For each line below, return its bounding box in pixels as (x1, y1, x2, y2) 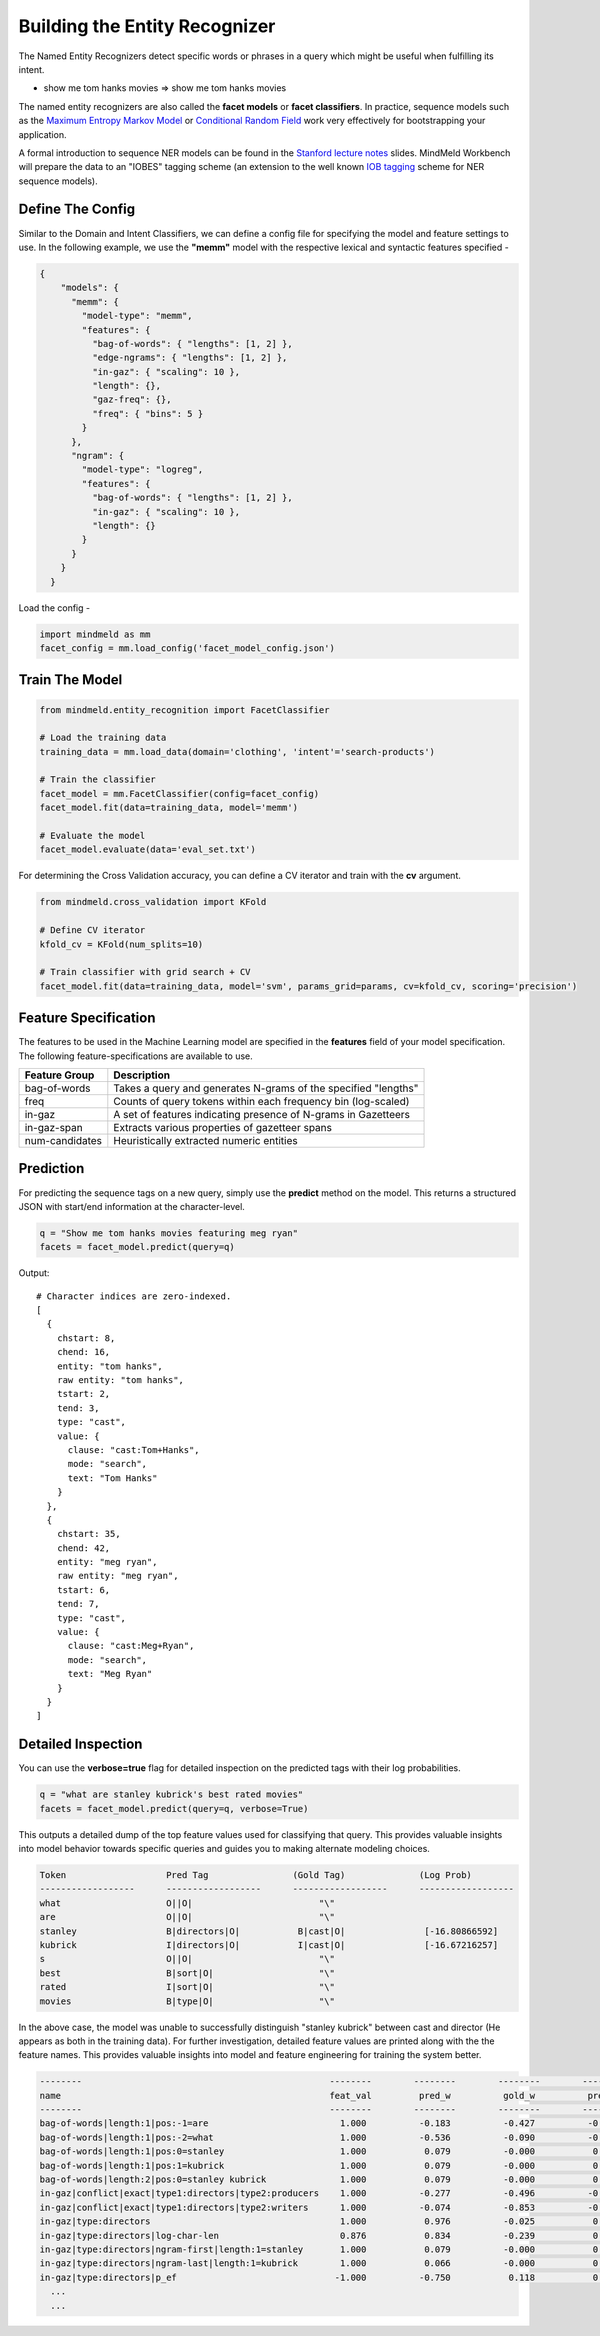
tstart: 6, (56, 1584, 111, 1595)
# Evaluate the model (39, 830, 146, 842)
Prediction (18, 1160, 85, 1177)
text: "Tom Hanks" (67, 1472, 158, 1484)
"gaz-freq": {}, (91, 394, 172, 405)
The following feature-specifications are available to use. (18, 1050, 254, 1062)
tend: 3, (56, 1402, 100, 1414)
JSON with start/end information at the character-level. (18, 1200, 245, 1212)
